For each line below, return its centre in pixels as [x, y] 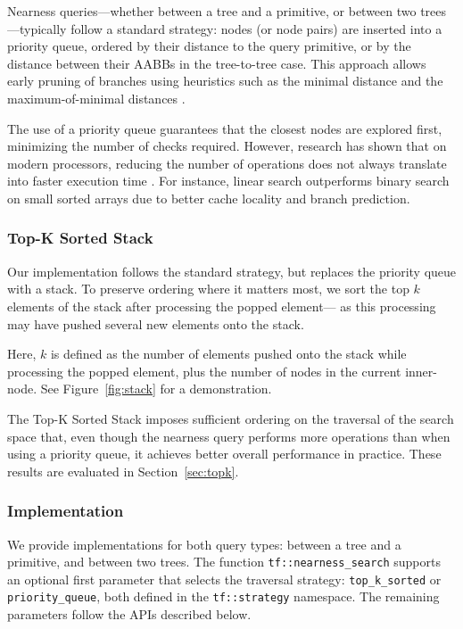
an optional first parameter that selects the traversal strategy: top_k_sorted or [224, 579]
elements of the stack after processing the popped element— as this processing [222, 306]
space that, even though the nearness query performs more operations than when [229, 436]
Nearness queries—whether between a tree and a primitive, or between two [212, 11]
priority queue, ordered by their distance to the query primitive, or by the [209, 46]
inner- [421, 371]
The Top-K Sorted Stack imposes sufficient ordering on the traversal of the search [231, 418]
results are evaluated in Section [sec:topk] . [123, 471]
